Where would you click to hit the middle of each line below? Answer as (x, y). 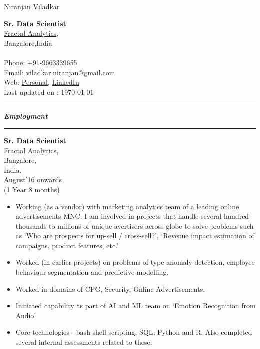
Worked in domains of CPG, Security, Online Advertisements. (110, 289)
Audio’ (26, 315)
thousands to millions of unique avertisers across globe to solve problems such (135, 226)
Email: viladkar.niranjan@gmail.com (60, 72)
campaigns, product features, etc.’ (67, 245)
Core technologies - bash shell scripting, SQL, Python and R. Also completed (134, 332)
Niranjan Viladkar (32, 6)
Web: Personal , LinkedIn (42, 82)
